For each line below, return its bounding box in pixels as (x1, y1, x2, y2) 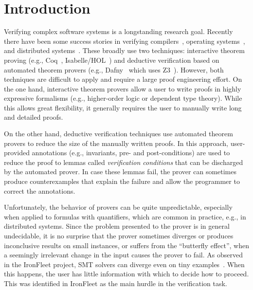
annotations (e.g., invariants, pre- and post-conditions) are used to (32, 147, 230, 158)
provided (4, 147, 30, 158)
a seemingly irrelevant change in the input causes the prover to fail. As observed (4, 250, 243, 260)
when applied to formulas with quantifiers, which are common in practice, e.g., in (4, 211, 246, 221)
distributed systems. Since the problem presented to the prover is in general (4, 221, 230, 231)
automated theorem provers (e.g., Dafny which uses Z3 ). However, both (4, 64, 224, 74)
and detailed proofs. (4, 112, 63, 122)
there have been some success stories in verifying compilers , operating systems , (4, 36, 245, 46)
